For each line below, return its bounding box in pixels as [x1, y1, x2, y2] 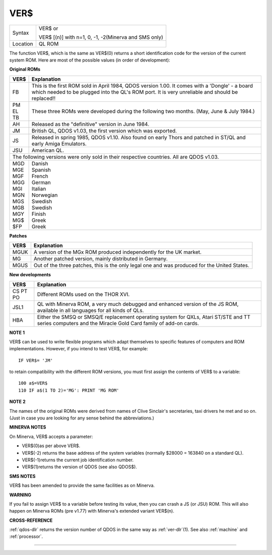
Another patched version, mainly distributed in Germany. [33, 255, 168, 262]
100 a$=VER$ [18, 381, 48, 386]
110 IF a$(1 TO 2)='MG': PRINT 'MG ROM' [18, 387, 119, 393]
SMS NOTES [9, 473, 36, 479]
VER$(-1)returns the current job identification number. [22, 457, 134, 463]
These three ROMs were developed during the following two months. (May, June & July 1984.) [31, 107, 255, 114]
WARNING [9, 491, 31, 498]
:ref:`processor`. [9, 533, 43, 539]
